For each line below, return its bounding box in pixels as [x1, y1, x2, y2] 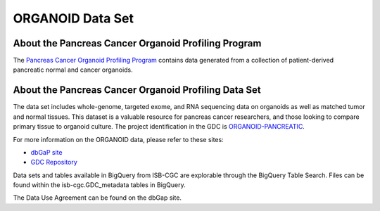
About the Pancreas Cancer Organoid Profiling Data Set [13, 84, 261, 96]
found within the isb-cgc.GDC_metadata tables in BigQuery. [13, 181, 186, 189]
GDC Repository [30, 158, 77, 167]
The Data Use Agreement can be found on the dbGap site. [13, 193, 182, 202]
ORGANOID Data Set [13, 11, 134, 26]
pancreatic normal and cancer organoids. [13, 65, 133, 74]
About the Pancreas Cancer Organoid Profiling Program [13, 37, 262, 49]
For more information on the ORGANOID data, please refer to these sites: [13, 135, 224, 143]
